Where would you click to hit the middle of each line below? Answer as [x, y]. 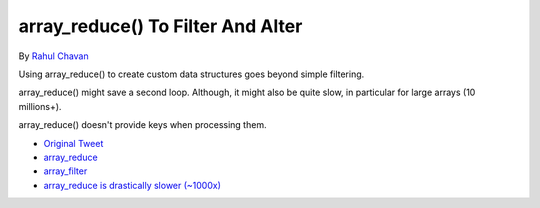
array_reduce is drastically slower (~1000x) [132, 185]
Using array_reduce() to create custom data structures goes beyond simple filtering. [191, 74]
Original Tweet [73, 143]
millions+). [40, 106]
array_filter [65, 171]
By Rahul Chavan [53, 56]
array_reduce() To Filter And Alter [160, 26]
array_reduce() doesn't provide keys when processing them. [142, 125]
